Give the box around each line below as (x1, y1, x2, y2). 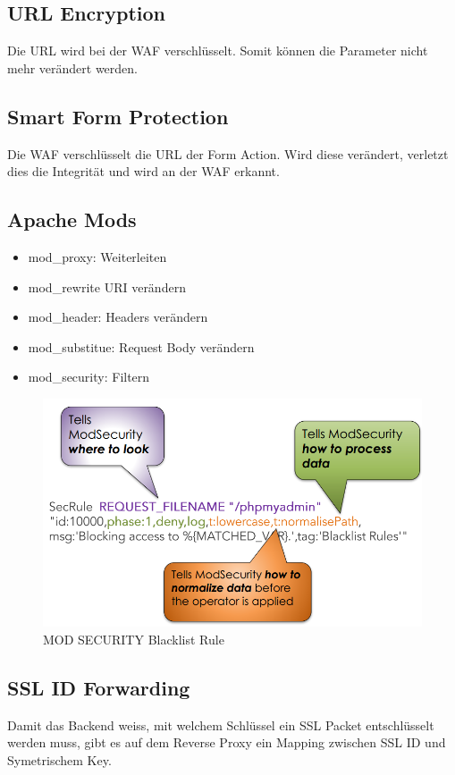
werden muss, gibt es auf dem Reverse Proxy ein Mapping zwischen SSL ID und (7, 733, 446, 752)
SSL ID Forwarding (7, 673, 190, 701)
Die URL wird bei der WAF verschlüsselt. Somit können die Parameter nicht (7, 41, 428, 60)
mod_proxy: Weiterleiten (28, 247, 167, 265)
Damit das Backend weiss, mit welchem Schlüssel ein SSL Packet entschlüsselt (7, 715, 434, 734)
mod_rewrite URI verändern (28, 277, 186, 296)
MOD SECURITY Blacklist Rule (43, 629, 224, 648)
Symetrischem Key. (7, 750, 112, 769)
